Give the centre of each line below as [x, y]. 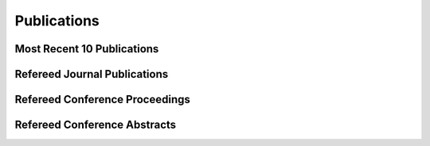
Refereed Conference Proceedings [103, 100]
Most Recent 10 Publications [87, 49]
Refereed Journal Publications [92, 74]
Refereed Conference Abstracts [96, 125]
